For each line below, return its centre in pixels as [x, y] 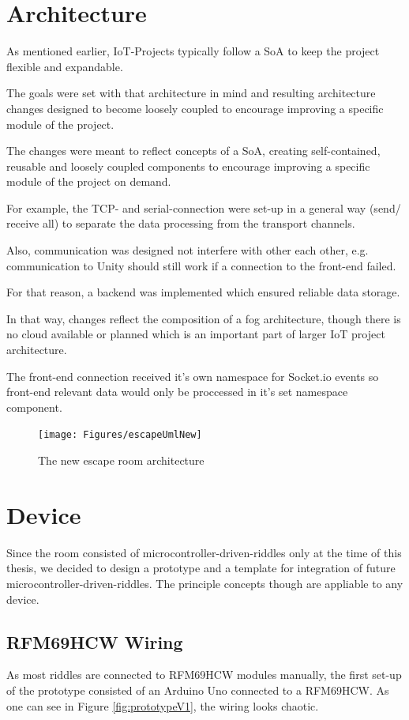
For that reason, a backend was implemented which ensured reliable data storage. [203, 292]
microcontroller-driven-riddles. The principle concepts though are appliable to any [205, 583]
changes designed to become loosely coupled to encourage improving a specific [195, 108]
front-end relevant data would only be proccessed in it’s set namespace [177, 392]
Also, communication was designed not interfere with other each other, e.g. [188, 250]
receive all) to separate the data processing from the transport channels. [181, 223]
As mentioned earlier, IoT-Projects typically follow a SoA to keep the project [193, 51]
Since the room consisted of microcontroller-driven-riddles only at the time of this [204, 552]
